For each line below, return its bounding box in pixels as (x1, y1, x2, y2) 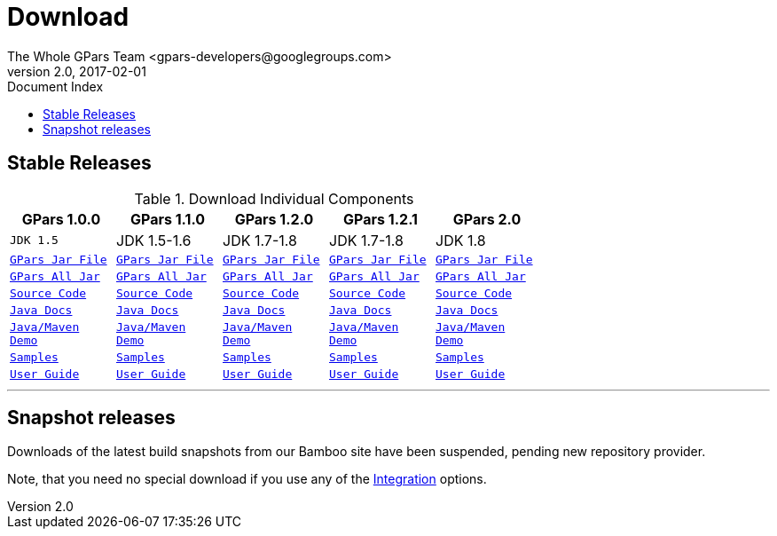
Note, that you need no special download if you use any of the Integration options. (7, 471, 487, 487)
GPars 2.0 (452, 209, 522, 228)
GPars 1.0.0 (21, 209, 101, 228)
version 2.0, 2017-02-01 (7, 63, 146, 79)
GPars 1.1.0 (129, 209, 206, 228)
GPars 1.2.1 (343, 209, 418, 228)
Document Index (7, 78, 104, 94)
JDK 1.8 (436, 231, 486, 249)
